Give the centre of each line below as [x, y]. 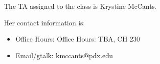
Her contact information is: [45, 22]
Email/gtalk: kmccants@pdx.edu [64, 55]
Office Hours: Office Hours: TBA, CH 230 [78, 39]
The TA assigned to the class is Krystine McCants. [80, 6]
